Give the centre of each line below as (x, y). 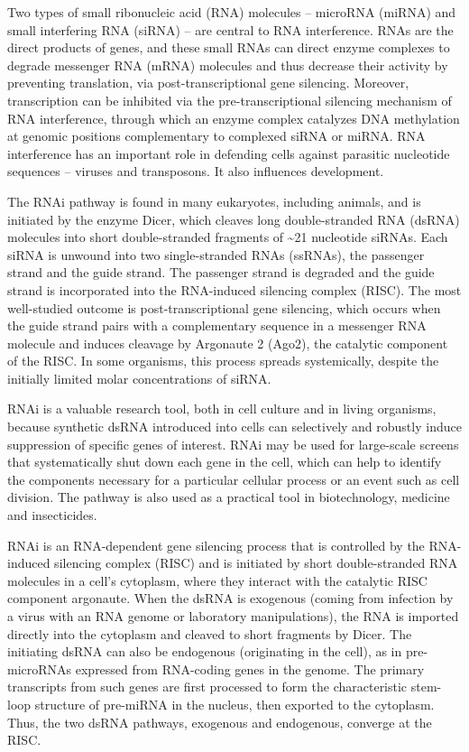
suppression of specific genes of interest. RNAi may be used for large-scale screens (233, 444)
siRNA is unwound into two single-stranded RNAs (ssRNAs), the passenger (216, 254)
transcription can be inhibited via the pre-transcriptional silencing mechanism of (230, 100)
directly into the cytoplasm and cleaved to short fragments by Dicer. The (210, 633)
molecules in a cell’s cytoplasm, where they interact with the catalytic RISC (217, 580)
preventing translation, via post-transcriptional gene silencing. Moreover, (208, 83)
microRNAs (40, 668)
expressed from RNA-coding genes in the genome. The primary (250, 668)
